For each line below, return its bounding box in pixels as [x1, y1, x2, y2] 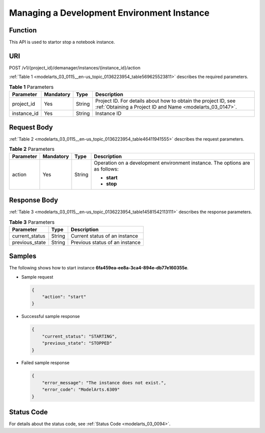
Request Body [9, 123, 53, 131]
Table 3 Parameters [9, 219, 55, 226]
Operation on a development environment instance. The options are [94, 160, 250, 167]
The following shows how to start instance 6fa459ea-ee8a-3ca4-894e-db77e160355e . [9, 265, 189, 271]
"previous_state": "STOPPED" [42, 341, 112, 346]
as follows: [94, 166, 119, 173]
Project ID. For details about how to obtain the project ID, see [95, 97, 236, 104]
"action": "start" [42, 294, 86, 299]
